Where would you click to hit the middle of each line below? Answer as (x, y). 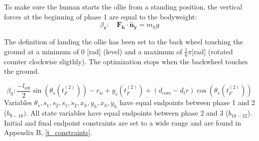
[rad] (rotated (212, 51)
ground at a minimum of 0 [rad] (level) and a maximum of (93, 51)
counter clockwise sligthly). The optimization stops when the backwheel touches (126, 61)
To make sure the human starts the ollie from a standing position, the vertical (123, 6)
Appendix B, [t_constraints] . (48, 132)
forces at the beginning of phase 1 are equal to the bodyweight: (101, 16)
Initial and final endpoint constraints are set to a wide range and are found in (123, 122)
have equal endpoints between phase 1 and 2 (187, 102)
